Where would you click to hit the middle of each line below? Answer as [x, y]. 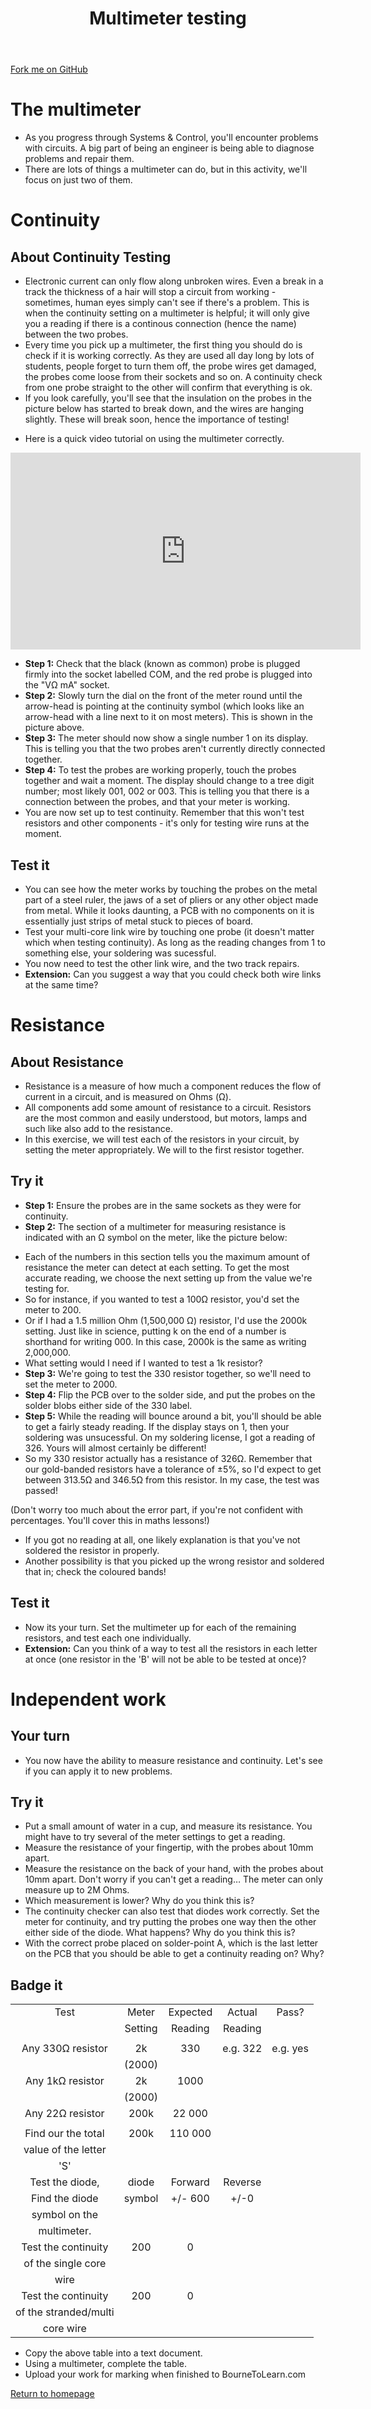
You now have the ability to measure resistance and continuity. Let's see [173, 1760]
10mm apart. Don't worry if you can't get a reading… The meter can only [173, 1879]
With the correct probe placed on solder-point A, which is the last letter [171, 1943]
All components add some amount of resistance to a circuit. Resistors [168, 1107]
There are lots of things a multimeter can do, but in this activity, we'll [166, 169]
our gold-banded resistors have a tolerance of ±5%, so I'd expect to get [173, 1469]
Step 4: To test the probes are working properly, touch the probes [160, 770]
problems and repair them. [79, 159]
